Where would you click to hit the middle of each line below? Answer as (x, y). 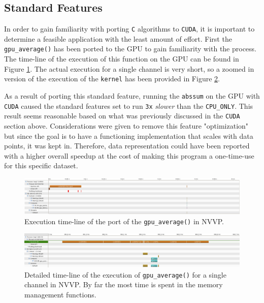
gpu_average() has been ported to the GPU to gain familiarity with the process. (130, 49)
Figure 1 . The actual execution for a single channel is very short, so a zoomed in (129, 68)
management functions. (60, 294)
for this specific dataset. (41, 165)
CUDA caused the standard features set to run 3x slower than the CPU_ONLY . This (129, 105)
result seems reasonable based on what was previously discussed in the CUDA (122, 116)
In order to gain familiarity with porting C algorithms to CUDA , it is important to (129, 29)
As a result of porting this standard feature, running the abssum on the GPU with (132, 95)
